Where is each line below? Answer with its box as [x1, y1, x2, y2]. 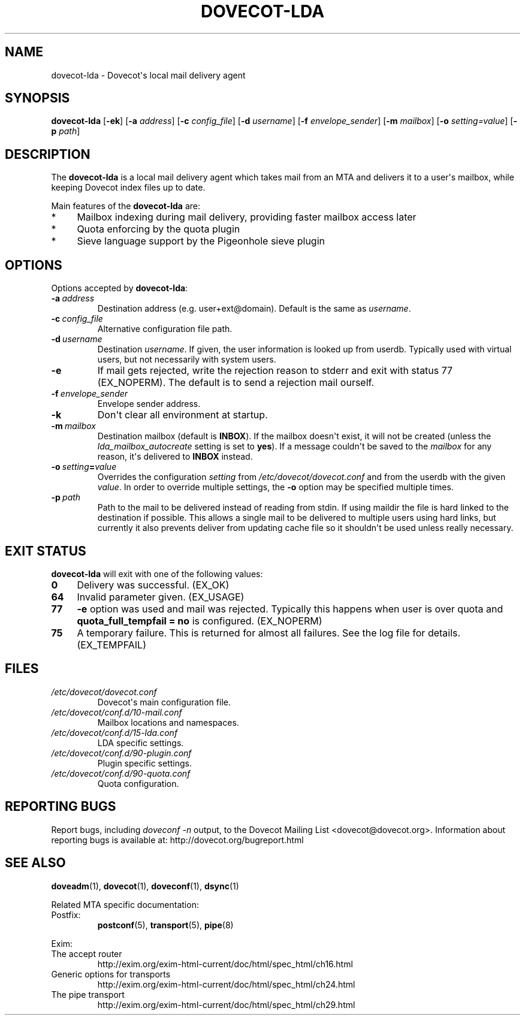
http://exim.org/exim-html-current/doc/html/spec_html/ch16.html [97, 958, 353, 969]
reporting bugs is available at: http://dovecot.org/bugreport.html [51, 834, 304, 845]
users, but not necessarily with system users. [97, 354, 276, 365]
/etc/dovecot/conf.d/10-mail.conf [51, 707, 182, 717]
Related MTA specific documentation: [51, 899, 199, 910]
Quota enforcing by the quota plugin [77, 223, 240, 236]
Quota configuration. [97, 778, 179, 789]
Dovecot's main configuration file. [97, 696, 231, 707]
